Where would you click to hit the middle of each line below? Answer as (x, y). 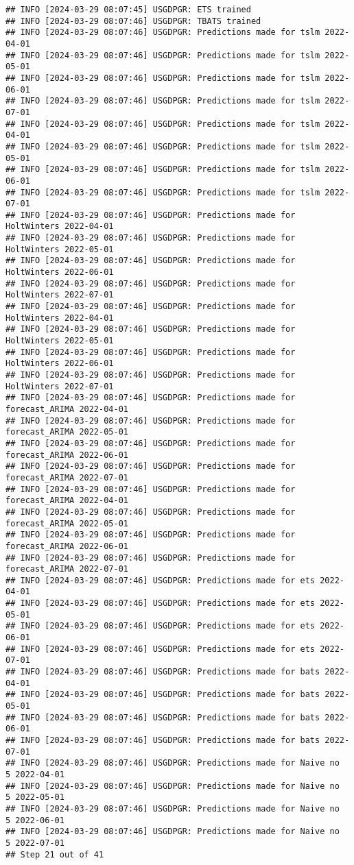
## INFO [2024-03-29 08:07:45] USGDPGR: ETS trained (128, 10)
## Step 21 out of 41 (55, 854)
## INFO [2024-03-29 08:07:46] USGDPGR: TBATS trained (133, 21)
